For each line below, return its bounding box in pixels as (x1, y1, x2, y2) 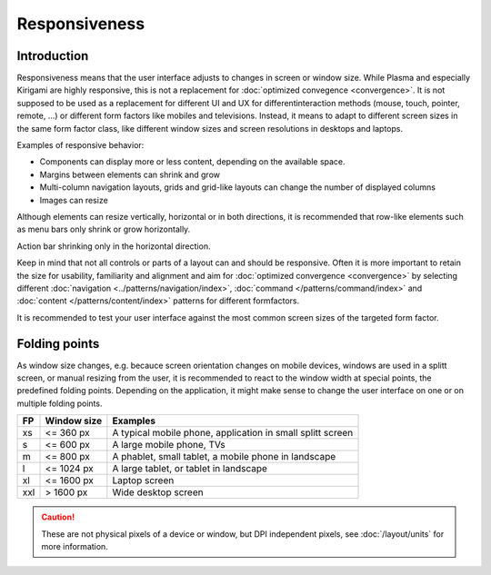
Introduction (16, 48, 89, 64)
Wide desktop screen (112, 486, 204, 499)
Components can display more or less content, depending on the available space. (39, 156, 346, 167)
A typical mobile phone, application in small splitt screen (112, 427, 354, 440)
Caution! (41, 511, 75, 522)
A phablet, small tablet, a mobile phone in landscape (112, 451, 336, 463)
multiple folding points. (16, 398, 103, 409)
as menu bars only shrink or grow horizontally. (16, 223, 191, 235)
